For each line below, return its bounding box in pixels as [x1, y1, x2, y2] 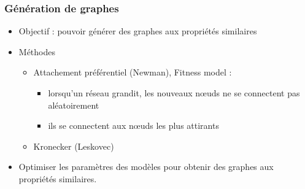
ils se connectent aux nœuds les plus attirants [48, 119, 219, 132]
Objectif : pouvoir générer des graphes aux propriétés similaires [18, 25, 257, 37]
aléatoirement [48, 98, 99, 111]
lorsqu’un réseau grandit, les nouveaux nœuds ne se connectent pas [48, 87, 300, 99]
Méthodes [18, 45, 55, 58]
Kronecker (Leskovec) [33, 139, 114, 152]
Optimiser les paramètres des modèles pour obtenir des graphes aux [18, 160, 274, 173]
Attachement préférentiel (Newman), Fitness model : [33, 66, 232, 79]
